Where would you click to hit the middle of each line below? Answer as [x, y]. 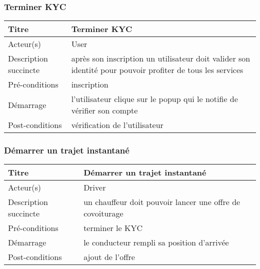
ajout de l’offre [109, 257]
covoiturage [103, 213]
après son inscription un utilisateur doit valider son [161, 58]
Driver [95, 187]
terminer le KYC [113, 228]
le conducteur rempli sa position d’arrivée [156, 242]
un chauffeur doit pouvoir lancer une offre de [162, 202]
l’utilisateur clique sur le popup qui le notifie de [154, 99]
